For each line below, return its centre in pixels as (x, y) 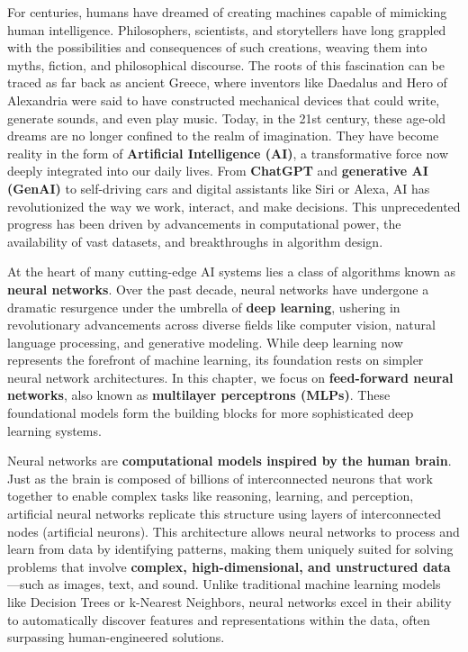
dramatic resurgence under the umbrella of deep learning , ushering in (204, 307)
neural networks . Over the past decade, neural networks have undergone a (218, 289)
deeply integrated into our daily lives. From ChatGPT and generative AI (218, 171)
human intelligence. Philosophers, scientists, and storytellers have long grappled (227, 29)
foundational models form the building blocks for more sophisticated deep (211, 413)
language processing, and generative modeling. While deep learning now (205, 342)
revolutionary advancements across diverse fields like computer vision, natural (221, 325)
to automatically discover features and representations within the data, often (219, 619)
